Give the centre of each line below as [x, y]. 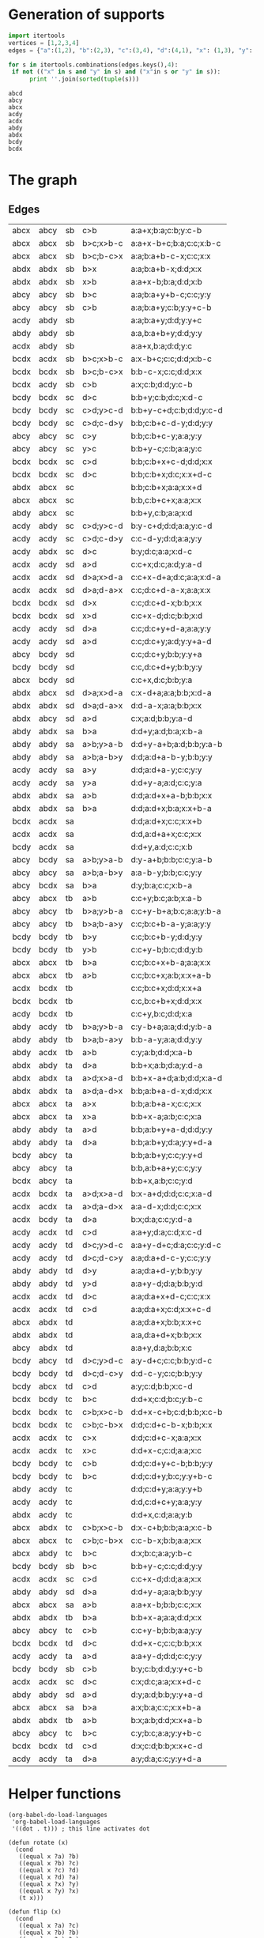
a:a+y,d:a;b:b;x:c [161, 1348]
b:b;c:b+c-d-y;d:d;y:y [172, 423]
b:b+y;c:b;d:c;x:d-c [167, 398]
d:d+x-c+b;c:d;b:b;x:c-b [177, 1412]
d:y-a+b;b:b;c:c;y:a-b [172, 860]
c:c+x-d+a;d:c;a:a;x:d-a [176, 577]
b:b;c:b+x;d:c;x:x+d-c [171, 474]
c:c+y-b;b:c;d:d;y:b [167, 950]
